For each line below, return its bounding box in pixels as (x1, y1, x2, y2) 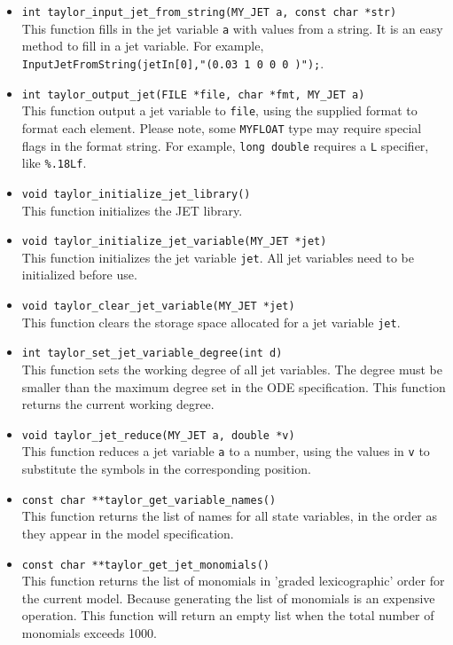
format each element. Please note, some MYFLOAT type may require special (21, 118, 422, 137)
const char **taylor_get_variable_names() (21, 493, 277, 507)
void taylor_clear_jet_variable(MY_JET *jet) (21, 300, 295, 312)
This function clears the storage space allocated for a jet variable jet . (21, 312, 401, 331)
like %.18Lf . (21, 153, 87, 172)
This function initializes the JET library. (21, 201, 243, 219)
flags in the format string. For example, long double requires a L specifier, (21, 136, 429, 154)
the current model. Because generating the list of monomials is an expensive (21, 588, 435, 607)
